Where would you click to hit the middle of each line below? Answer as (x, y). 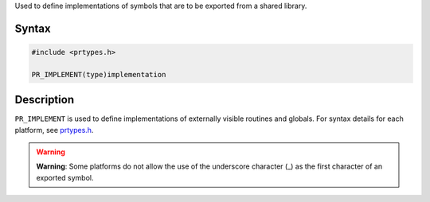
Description (45, 100)
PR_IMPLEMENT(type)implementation (99, 74)
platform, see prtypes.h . (54, 130)
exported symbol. (65, 177)
